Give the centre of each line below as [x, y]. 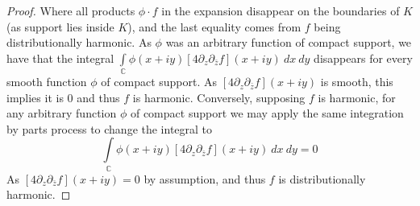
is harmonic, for [357, 97]
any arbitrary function [62, 113]
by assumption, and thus [205, 178]
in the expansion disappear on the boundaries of [281, 10]
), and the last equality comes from [214, 26]
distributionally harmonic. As [79, 42]
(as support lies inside [60, 26]
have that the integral [60, 58]
